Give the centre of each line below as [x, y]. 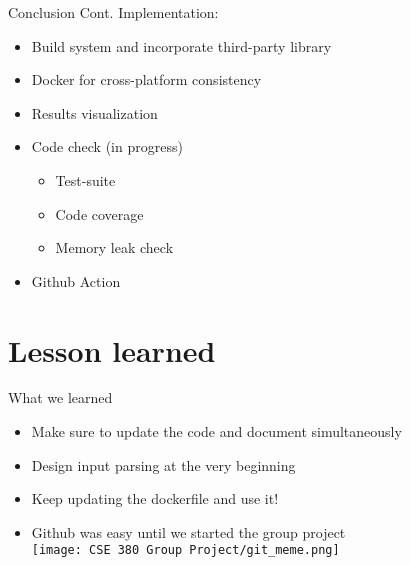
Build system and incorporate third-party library [181, 45]
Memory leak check [114, 247]
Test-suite [85, 179]
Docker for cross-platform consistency [146, 79]
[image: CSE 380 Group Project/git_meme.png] [185, 550]
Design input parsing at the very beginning [163, 464]
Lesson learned [112, 349]
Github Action [76, 280]
